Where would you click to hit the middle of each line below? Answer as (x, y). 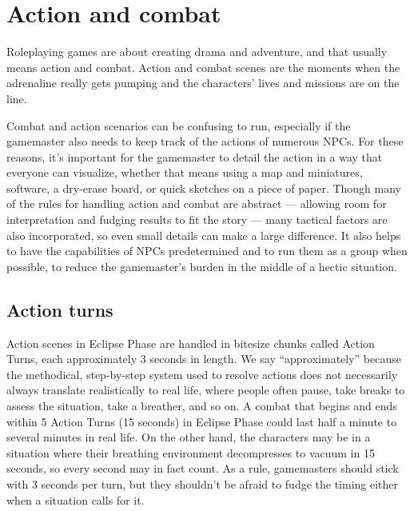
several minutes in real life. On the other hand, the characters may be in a (189, 437)
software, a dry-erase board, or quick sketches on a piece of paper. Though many (204, 188)
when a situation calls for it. (76, 499)
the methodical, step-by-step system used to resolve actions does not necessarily (202, 374)
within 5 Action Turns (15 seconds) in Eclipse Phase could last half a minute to (202, 421)
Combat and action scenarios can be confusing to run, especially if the (179, 125)
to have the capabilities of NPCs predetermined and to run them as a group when (207, 251)
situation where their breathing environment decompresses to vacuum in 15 (191, 452)
